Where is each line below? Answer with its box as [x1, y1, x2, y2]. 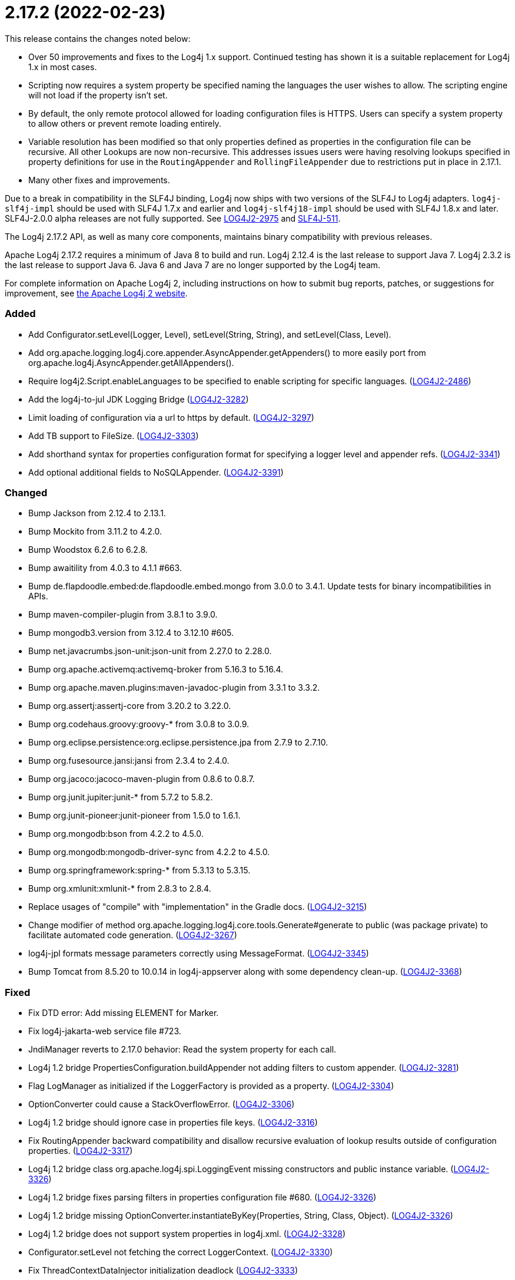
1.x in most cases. [28, 61, 97, 72]
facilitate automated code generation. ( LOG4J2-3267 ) [28, 930, 237, 941]
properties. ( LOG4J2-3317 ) [28, 1146, 133, 1156]
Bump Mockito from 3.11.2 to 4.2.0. [28, 526, 162, 537]
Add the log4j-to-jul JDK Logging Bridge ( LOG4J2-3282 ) [28, 394, 249, 404]
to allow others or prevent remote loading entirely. [28, 118, 221, 128]
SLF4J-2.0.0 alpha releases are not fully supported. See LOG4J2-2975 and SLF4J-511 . [5, 213, 341, 223]
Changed [5, 486, 48, 499]
